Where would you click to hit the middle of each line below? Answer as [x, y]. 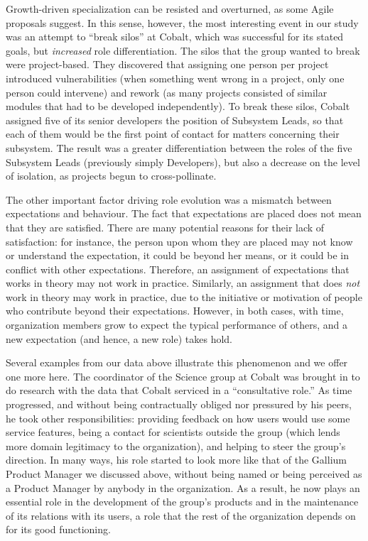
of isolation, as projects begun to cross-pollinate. [111, 176]
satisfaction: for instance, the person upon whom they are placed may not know [179, 241]
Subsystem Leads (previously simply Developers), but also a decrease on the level [183, 162]
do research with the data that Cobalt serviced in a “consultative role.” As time [179, 390]
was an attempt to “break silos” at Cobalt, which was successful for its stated [175, 37]
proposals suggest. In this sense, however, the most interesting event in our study [182, 22]
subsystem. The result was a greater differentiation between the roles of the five [179, 147]
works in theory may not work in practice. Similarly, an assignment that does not [183, 283]
